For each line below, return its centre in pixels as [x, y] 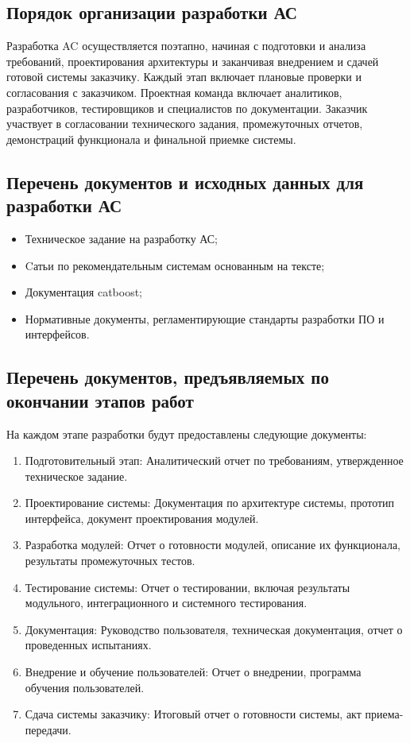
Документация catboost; [84, 292]
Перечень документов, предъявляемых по [168, 377]
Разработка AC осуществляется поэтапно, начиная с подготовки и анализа [186, 46]
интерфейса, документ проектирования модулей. [142, 518]
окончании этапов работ [100, 400]
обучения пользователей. [85, 687]
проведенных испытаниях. [88, 645]
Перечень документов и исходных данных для [185, 182]
